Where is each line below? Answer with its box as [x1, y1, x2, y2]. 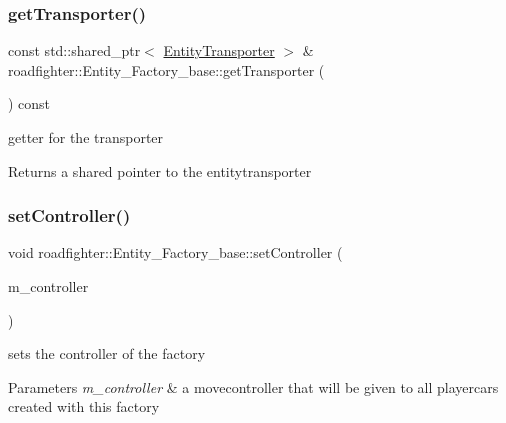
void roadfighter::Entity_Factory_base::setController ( [8, 242, 343, 263]
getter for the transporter [8, 127, 164, 147]
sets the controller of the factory [8, 343, 206, 364]
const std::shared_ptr [8, 40, 141, 61]
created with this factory [8, 396, 160, 417]
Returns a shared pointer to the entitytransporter [8, 160, 312, 181]
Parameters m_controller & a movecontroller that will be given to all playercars [8, 376, 499, 397]
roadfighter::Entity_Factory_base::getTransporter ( [8, 59, 325, 80]
